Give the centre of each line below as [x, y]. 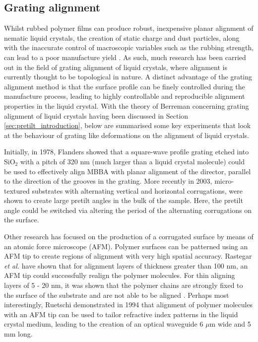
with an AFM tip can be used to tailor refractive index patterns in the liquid [121, 314]
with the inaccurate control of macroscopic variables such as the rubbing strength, [129, 47]
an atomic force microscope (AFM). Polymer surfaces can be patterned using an [126, 246]
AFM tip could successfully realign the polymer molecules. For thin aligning [120, 275]
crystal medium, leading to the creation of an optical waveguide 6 [104, 324]
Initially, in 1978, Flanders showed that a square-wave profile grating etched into [127, 152]
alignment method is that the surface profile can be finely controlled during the [125, 86]
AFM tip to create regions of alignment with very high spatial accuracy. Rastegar [128, 256]
